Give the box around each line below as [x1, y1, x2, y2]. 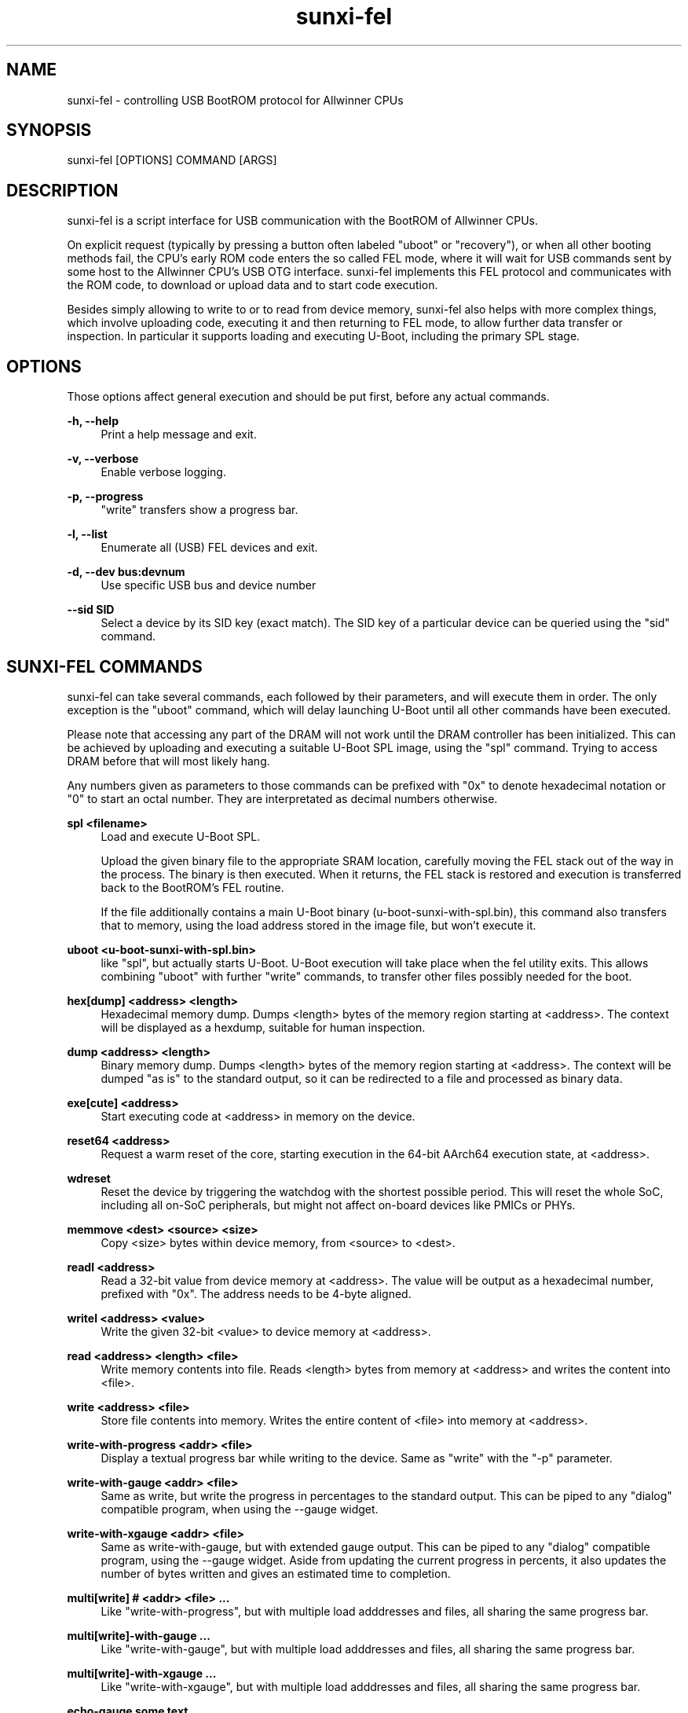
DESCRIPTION [6, 180, 119, 200]
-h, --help [67, 414, 119, 428]
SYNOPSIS [6, 120, 92, 141]
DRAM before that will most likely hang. [67, 754, 270, 768]
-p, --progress [67, 490, 144, 504]
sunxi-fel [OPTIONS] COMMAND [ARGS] [67, 153, 277, 167]
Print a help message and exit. [101, 427, 257, 442]
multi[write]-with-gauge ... [67, 1628, 210, 1642]
